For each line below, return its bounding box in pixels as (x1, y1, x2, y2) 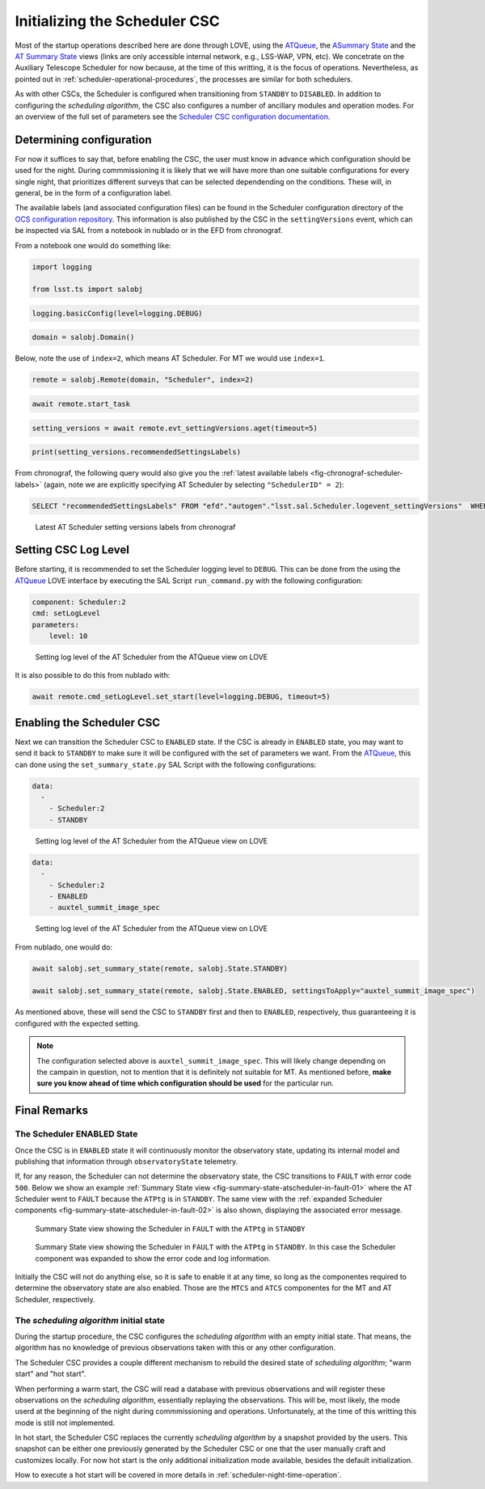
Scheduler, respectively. (15, 1294, 95, 1304)
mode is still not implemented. (15, 1418, 115, 1428)
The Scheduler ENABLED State (15, 1128, 138, 1140)
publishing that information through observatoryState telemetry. (15, 1157, 238, 1166)
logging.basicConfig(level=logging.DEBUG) (32, 308, 203, 318)
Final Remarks (15, 1104, 89, 1118)
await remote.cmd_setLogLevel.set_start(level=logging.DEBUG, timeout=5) (32, 692, 331, 701)
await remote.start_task (32, 400, 131, 408)
